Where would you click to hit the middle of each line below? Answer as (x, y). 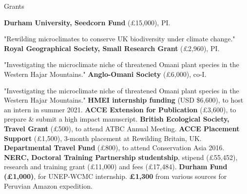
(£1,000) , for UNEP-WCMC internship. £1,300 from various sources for (115, 176)
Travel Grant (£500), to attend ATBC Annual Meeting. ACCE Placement (122, 128)
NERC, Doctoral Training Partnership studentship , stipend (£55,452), (121, 157)
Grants (14, 6)
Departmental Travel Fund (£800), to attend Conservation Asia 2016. (114, 148)
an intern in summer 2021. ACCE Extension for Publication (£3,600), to (120, 109)
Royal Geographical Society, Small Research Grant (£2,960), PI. (112, 48)
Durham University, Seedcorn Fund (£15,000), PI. (87, 22)
